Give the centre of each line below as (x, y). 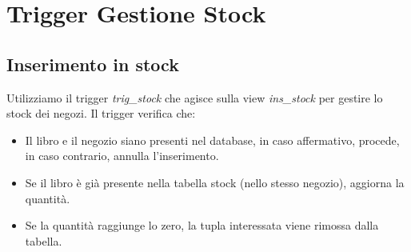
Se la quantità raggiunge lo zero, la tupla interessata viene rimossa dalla (202, 225)
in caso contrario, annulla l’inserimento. (122, 156)
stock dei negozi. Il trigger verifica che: (101, 113)
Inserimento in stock (93, 64)
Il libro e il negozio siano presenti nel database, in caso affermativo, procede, (212, 140)
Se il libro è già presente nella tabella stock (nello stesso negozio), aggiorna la (215, 182)
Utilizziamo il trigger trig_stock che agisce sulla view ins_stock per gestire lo (195, 97)
